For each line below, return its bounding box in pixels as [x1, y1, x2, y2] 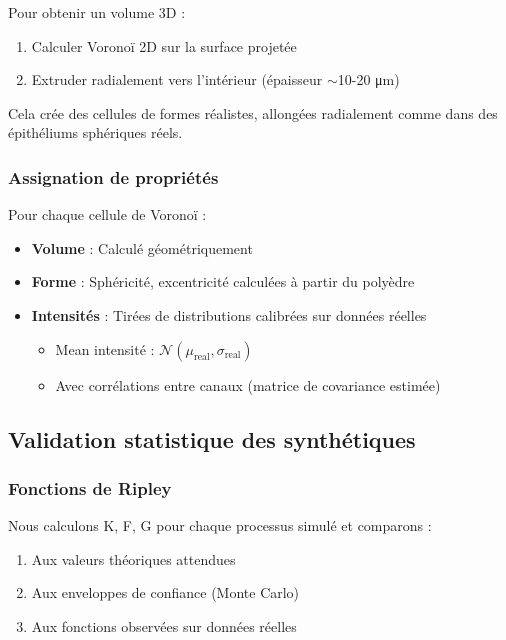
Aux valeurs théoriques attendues [31, 548, 236, 569]
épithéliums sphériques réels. [8, 122, 183, 143]
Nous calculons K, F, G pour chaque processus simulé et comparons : [8, 515, 432, 536]
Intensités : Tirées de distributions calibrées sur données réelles [31, 304, 427, 325]
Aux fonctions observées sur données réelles [31, 615, 297, 636]
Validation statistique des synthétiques [8, 423, 416, 454]
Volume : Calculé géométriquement [31, 237, 253, 258]
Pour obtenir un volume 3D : [8, 2, 186, 22]
